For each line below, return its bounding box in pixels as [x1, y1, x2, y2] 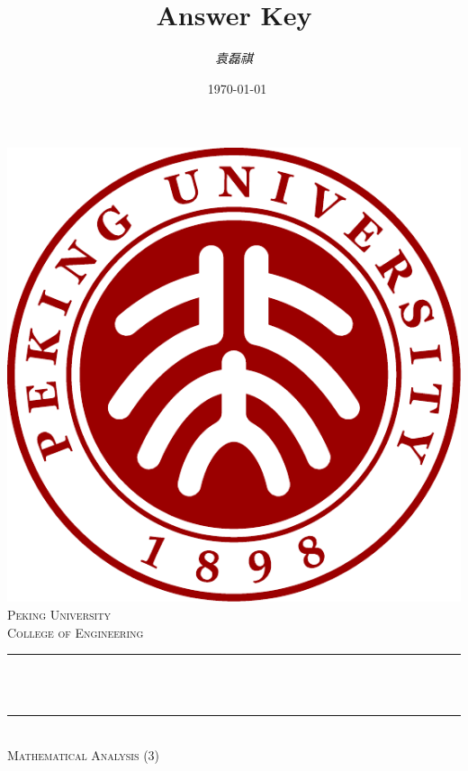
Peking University [7, 604, 111, 623]
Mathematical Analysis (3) [7, 745, 160, 764]
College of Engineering [7, 622, 144, 641]
